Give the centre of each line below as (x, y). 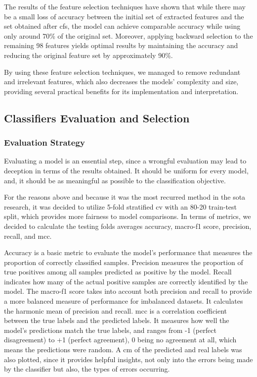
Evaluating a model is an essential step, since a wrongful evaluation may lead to (125, 161)
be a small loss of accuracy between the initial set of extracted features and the (124, 16)
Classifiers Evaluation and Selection (97, 118)
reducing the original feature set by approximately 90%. (88, 55)
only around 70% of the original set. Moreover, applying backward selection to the (128, 35)
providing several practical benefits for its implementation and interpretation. (121, 91)
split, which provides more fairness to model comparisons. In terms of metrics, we (128, 216)
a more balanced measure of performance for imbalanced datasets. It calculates (124, 301)
